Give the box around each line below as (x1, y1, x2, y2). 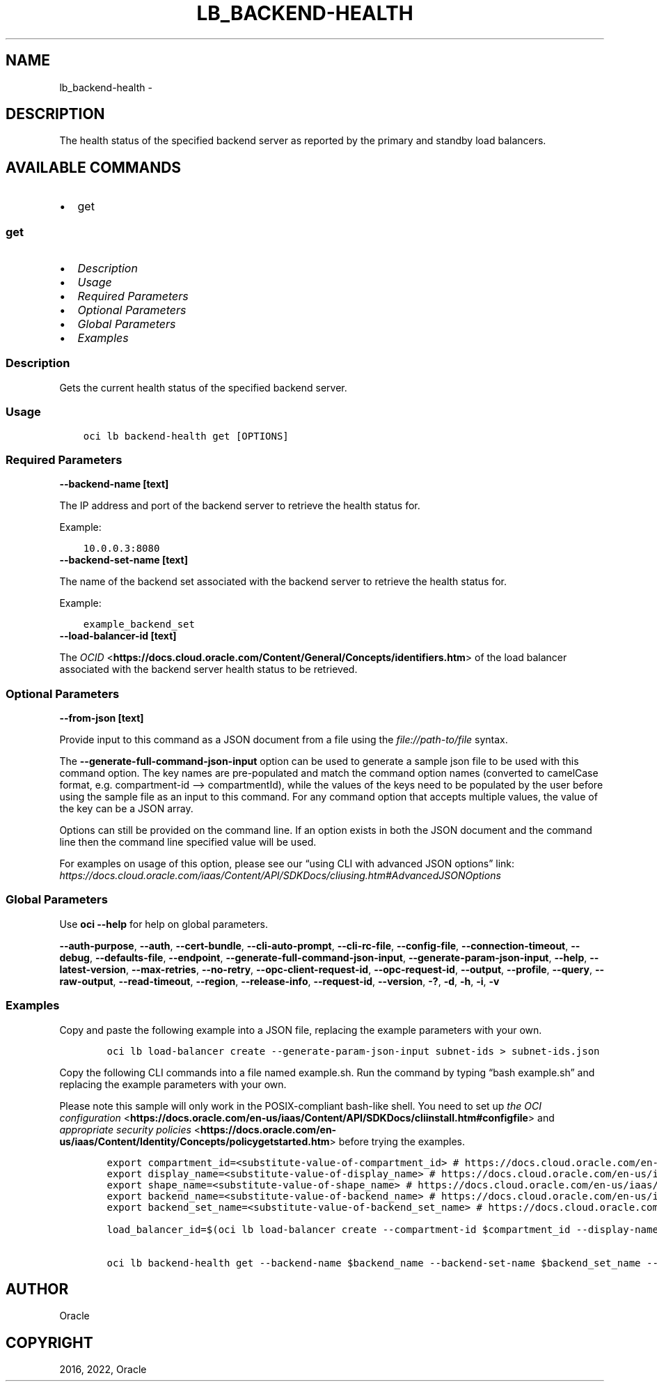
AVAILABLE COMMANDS (6, 158, 182, 176)
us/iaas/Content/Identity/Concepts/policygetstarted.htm (59, 1135, 330, 1147)
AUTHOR (6, 1280, 69, 1298)
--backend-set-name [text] (59, 554, 189, 566)
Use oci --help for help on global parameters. (59, 917, 268, 930)
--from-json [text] (59, 712, 144, 725)
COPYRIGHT (6, 1333, 93, 1351)
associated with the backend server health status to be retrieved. (59, 663, 358, 676)
